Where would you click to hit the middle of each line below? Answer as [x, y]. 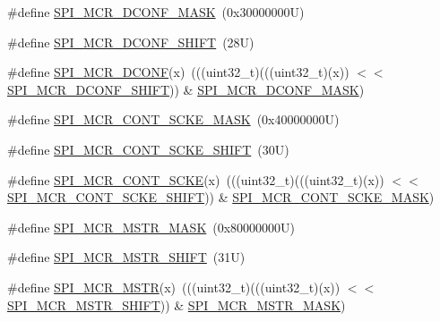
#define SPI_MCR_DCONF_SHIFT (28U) [131, 42]
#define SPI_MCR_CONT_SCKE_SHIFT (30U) [148, 149]
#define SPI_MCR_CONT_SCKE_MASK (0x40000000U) [173, 119]
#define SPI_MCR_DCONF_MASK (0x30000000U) [156, 12]
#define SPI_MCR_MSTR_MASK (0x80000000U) [151, 227]
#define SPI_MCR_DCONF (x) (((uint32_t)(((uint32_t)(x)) [178, 72]
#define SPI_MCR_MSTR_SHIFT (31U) [126, 257]
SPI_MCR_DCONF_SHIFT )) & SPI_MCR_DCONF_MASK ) [186, 89]
